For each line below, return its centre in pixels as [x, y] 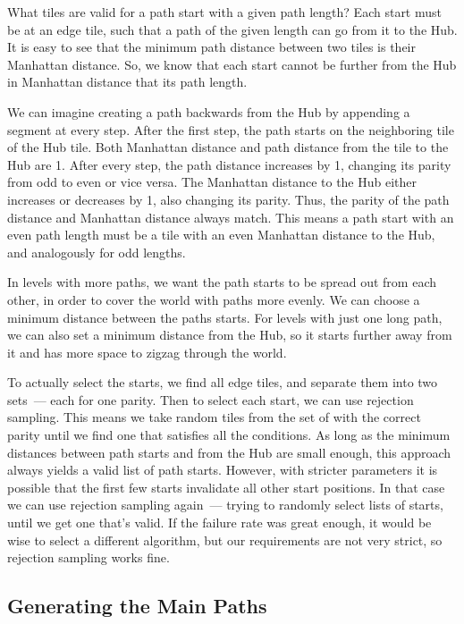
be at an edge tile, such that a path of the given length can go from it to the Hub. [232, 29]
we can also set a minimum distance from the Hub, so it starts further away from [230, 335]
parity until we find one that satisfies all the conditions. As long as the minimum [229, 435]
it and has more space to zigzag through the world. [147, 352]
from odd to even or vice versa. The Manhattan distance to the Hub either [212, 182]
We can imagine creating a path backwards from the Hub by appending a [209, 111]
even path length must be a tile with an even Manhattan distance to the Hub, [221, 235]
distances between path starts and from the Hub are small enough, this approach [229, 452]
